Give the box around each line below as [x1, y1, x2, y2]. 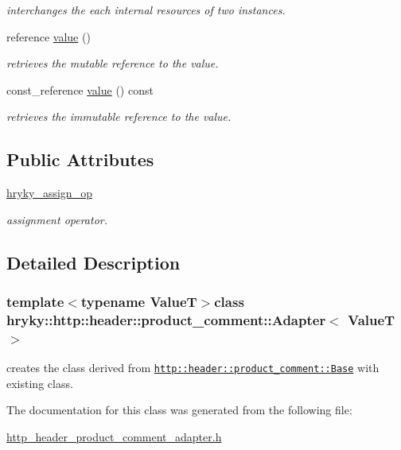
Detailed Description [6, 250, 181, 274]
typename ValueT [80, 292, 197, 312]
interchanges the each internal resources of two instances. [6, 2, 286, 17]
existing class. [6, 374, 73, 391]
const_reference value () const [6, 81, 154, 98]
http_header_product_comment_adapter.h [6, 429, 222, 445]
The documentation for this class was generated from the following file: [6, 402, 352, 418]
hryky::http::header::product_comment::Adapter [6, 309, 326, 329]
